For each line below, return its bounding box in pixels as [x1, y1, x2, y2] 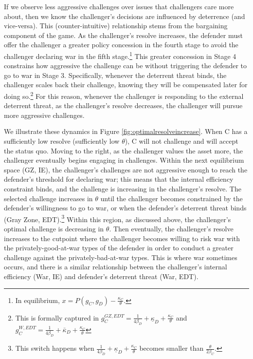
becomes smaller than [139, 343, 204, 353]
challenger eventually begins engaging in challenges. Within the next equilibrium [4, 155, 244, 165]
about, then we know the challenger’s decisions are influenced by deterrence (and [4, 11, 245, 21]
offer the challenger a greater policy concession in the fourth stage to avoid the [4, 39, 238, 50]
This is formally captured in [15, 312, 99, 322]
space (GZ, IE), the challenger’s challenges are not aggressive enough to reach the [4, 164, 248, 174]
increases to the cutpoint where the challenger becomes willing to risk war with [4, 233, 240, 243]
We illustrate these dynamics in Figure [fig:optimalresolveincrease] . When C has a [4, 126, 248, 136]
